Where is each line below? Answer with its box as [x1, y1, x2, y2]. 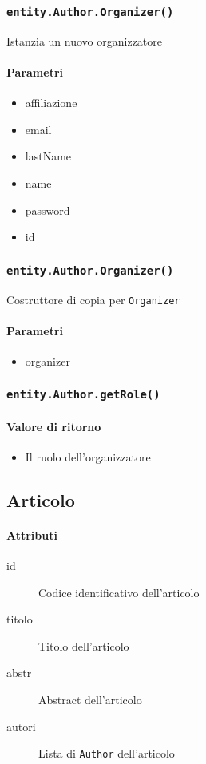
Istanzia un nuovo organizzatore [6, 32, 162, 49]
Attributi [6, 526, 57, 543]
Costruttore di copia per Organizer [6, 291, 180, 307]
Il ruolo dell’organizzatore [25, 448, 151, 465]
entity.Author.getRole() [6, 388, 160, 402]
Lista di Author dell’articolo [38, 745, 175, 762]
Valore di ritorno [6, 418, 101, 434]
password [25, 201, 70, 218]
